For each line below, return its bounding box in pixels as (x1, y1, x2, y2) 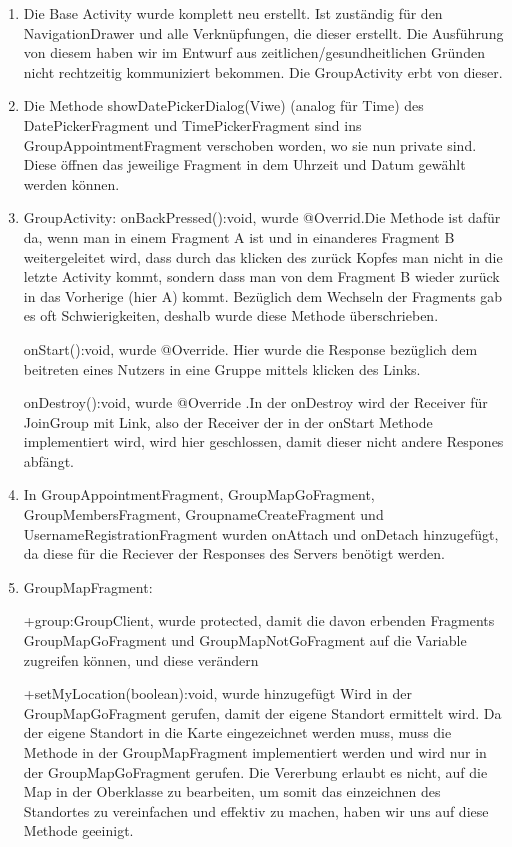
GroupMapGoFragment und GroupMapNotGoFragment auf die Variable (23, 630, 467, 651)
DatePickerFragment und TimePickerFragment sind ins (23, 114, 362, 135)
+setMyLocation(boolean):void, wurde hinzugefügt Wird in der (23, 683, 412, 704)
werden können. (23, 173, 120, 194)
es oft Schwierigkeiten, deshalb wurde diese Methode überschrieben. (23, 305, 439, 326)
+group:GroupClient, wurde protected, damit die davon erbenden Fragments (23, 610, 495, 631)
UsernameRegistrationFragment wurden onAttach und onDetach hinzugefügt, (23, 523, 499, 544)
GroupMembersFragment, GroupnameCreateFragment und (23, 504, 384, 525)
